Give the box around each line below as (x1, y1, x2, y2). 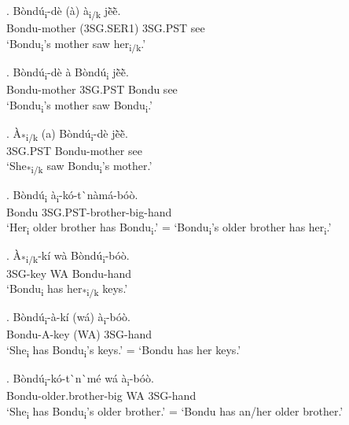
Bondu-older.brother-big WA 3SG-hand (6, 387, 197, 404)
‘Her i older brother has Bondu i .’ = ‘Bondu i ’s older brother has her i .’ (6, 219, 332, 238)
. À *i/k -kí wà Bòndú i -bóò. (6, 247, 130, 266)
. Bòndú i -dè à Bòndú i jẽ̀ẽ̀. (6, 63, 129, 82)
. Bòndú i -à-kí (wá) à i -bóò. (6, 309, 130, 327)
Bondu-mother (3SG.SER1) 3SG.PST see (6, 20, 205, 36)
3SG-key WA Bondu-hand (6, 264, 131, 281)
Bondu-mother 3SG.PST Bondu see (6, 80, 178, 97)
